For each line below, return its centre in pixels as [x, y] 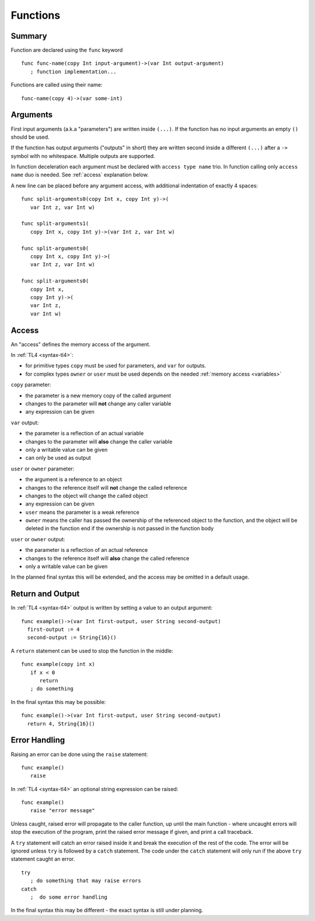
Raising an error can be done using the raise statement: [79, 754]
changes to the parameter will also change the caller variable [99, 441]
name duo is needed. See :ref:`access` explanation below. [80, 175]
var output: [25, 422]
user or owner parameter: [43, 469]
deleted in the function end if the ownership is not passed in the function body [120, 528]
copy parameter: [31, 385]
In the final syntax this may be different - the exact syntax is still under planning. [107, 910]
